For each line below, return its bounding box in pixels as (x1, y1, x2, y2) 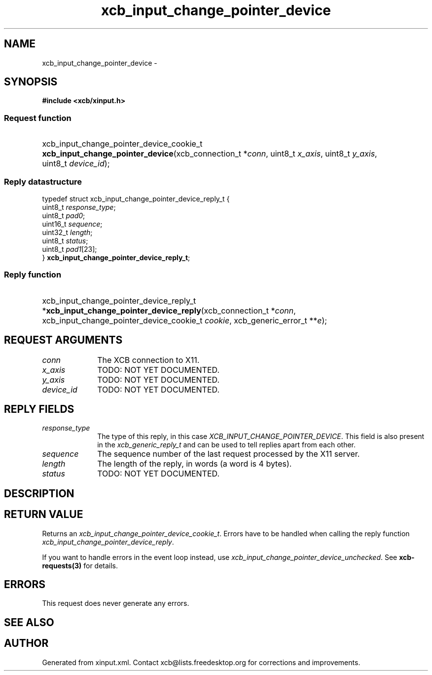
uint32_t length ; (42, 228, 93, 237)
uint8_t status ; (42, 236, 88, 245)
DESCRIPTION (4, 487, 74, 500)
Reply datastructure (4, 176, 82, 187)
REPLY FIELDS (4, 402, 74, 415)
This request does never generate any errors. (42, 599, 189, 608)
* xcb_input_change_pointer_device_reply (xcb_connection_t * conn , (42, 305, 296, 316)
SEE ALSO (4, 616, 54, 629)
